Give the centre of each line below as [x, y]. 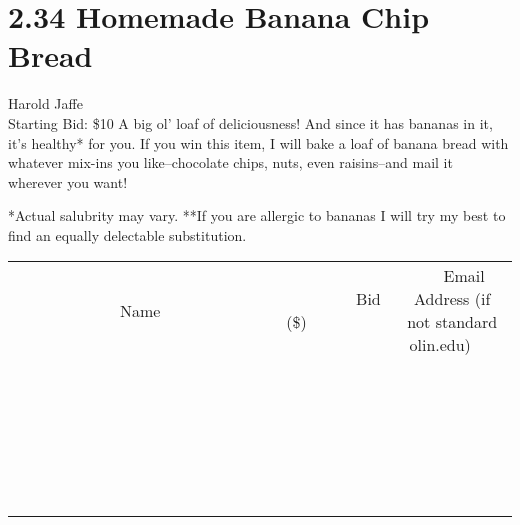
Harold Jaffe [45, 103]
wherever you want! [68, 181]
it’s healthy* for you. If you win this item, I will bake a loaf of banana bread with [258, 142]
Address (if [452, 299]
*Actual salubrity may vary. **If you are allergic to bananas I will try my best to [257, 215]
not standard [452, 322]
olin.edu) [440, 345]
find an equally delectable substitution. [127, 234]
